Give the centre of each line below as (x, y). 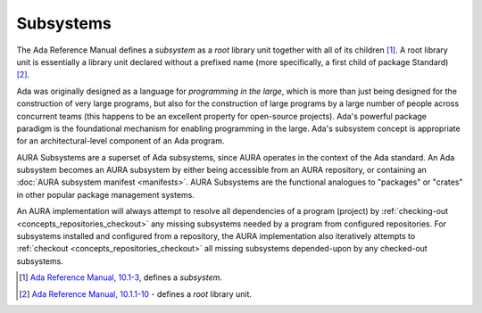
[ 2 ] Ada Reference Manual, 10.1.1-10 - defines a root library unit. (136, 293)
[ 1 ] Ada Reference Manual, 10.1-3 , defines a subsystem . (121, 277)
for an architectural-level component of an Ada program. (120, 141)
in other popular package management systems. (106, 194)
